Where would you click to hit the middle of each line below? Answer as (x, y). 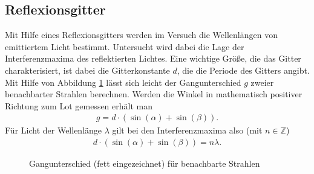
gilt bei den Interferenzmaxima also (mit (187, 130)
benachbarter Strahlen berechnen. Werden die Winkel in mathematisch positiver (154, 94)
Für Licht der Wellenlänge (54, 130)
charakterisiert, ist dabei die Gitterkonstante (87, 70)
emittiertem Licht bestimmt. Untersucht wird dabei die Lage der (125, 46)
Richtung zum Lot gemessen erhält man (79, 105)
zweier (262, 82)
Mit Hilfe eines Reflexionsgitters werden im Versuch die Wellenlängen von (141, 35)
